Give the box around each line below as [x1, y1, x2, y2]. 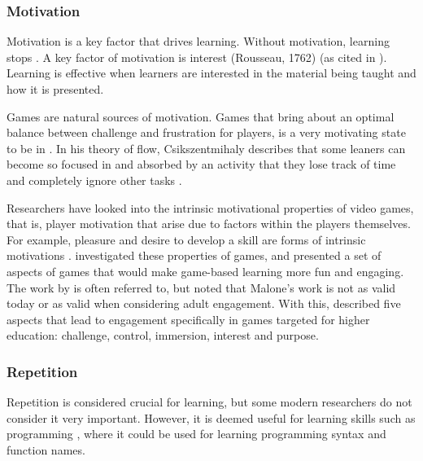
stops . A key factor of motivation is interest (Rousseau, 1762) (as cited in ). [7, 48, 387, 65]
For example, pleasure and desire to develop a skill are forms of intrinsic [7, 230, 366, 248]
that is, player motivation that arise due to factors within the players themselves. [7, 215, 411, 232]
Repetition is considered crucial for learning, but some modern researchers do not [7, 393, 412, 411]
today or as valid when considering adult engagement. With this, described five [7, 295, 401, 312]
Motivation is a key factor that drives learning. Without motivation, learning [7, 33, 390, 50]
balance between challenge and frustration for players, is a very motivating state [7, 124, 406, 141]
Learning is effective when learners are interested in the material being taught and [7, 64, 416, 81]
